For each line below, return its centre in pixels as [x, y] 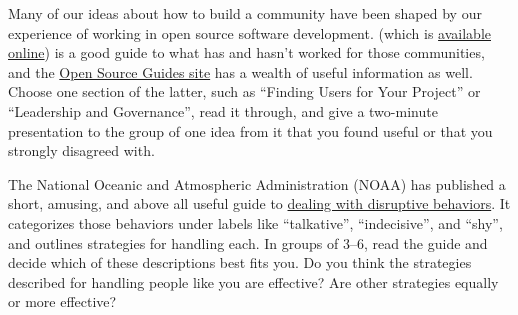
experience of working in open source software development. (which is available [249, 32]
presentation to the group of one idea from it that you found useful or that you [250, 130]
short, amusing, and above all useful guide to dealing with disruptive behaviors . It [259, 203]
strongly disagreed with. [81, 150]
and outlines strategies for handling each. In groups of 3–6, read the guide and [248, 242]
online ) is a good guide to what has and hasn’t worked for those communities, [246, 52]
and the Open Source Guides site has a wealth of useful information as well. [240, 71]
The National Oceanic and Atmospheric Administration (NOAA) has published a [257, 183]
